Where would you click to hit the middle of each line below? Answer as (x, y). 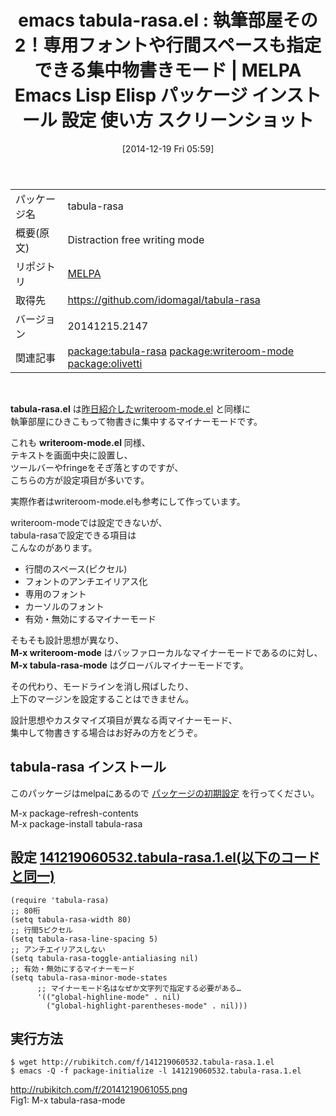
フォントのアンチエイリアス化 (86, 581)
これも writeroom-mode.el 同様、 (80, 442)
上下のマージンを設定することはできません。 (102, 698)
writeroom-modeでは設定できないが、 (89, 522)
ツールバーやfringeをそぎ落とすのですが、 (97, 467)
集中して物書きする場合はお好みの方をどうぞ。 (106, 732)
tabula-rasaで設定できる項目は (73, 535)
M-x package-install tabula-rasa (76, 823)
